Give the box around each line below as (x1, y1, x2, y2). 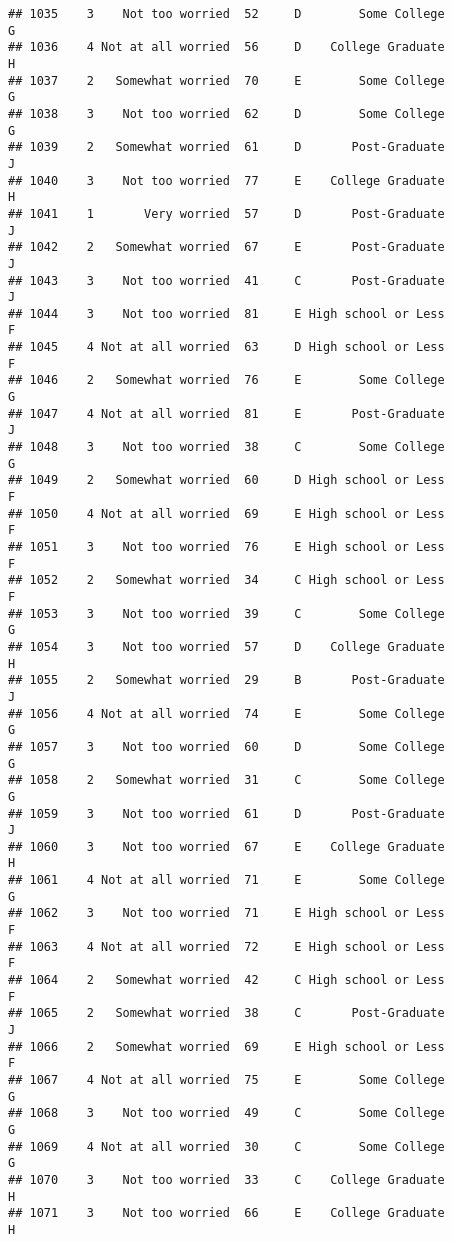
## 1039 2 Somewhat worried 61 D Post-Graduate (8, 140, 445, 155)
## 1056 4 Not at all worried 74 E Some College (8, 706, 445, 721)
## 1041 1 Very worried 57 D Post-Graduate (8, 206, 445, 221)
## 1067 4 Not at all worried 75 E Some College (8, 1073, 445, 1087)
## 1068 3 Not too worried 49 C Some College (8, 1106, 445, 1121)
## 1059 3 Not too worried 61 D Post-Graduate (8, 806, 445, 821)
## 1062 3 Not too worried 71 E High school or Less (8, 906, 445, 921)
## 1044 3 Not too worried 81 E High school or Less (8, 306, 445, 321)
